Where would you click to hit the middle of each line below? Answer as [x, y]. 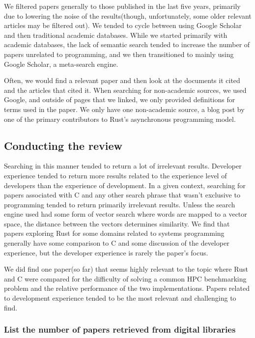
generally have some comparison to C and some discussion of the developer [117, 243]
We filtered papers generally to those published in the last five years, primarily [122, 6]
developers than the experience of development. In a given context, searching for [125, 185]
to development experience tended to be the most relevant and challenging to [120, 298]
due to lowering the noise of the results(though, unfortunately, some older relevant [128, 15]
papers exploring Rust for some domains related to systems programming [114, 233]
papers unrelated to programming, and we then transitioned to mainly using [119, 54]
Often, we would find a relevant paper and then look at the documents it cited [122, 80]
